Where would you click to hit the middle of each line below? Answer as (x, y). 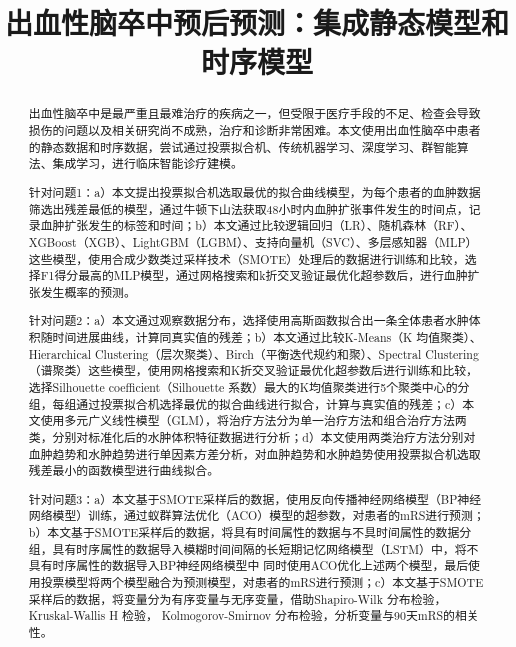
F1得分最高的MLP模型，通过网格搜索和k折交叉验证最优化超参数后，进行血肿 (254, 275)
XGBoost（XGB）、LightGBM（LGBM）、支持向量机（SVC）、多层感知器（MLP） (253, 241)
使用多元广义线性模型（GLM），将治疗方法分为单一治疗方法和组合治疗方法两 (253, 420)
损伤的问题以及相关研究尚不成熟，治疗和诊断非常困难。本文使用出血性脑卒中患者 (254, 130)
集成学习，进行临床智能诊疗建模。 (147, 163)
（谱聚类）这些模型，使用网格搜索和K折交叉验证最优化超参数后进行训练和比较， (253, 370)
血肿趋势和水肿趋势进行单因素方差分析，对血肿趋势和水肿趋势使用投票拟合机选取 (254, 453)
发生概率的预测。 (88, 291)
